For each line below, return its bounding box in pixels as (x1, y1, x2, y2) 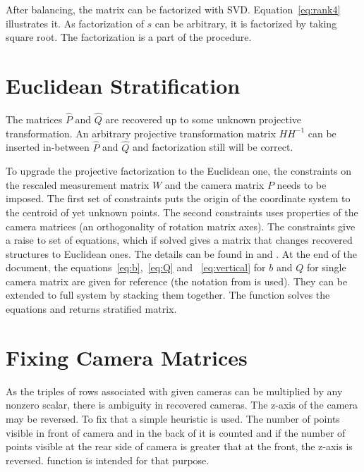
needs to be (277, 177, 327, 192)
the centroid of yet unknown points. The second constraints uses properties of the (6, 204, 358, 219)
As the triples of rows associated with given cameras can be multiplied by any (6, 383, 343, 398)
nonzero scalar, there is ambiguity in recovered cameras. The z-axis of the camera (6, 397, 358, 412)
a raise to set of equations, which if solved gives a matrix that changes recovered (6, 232, 353, 247)
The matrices (6, 112, 63, 127)
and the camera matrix (164, 177, 265, 192)
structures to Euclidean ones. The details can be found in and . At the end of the (6, 246, 357, 261)
